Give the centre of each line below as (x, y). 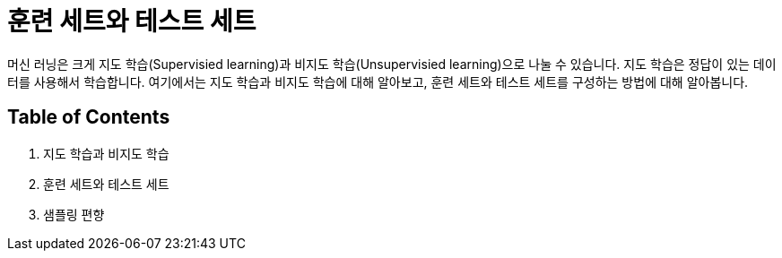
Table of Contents (89, 117)
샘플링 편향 (74, 214)
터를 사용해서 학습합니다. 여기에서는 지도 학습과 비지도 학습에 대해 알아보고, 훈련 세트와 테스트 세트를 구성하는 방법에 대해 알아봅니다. (378, 82)
